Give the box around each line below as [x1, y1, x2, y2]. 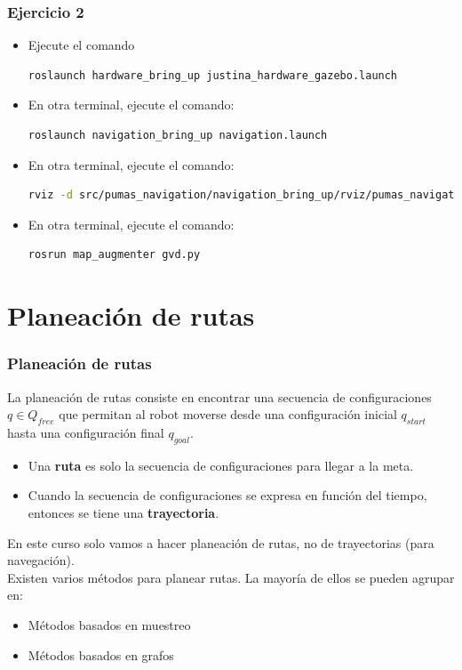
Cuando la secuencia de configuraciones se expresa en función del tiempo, [28, 486, 427, 505]
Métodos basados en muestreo [28, 615, 191, 634]
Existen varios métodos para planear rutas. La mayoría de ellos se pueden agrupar [7, 568, 455, 586]
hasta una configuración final [7, 423, 164, 441]
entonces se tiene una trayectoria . [28, 503, 219, 521]
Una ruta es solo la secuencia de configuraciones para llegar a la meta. [28, 456, 414, 474]
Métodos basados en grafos [28, 645, 174, 664]
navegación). [7, 551, 75, 569]
